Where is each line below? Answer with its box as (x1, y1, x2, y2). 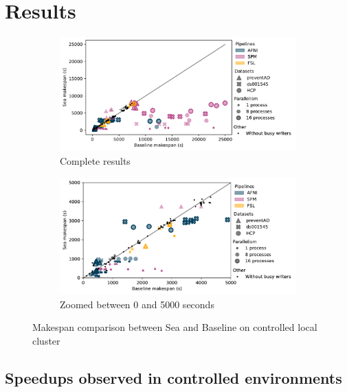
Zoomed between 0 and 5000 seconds (60, 297, 214, 311)
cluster (32, 334, 60, 348)
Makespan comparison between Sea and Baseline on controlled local (32, 320, 317, 334)
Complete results (60, 154, 131, 168)
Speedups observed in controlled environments (5, 367, 342, 389)
